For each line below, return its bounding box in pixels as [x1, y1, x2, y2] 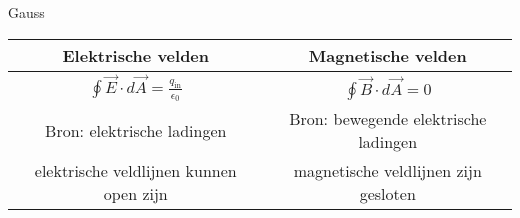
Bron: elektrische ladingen [45, 118, 227, 142]
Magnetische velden [308, 43, 467, 67]
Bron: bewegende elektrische [289, 107, 487, 131]
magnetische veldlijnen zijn [293, 159, 482, 183]
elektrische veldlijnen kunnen [34, 159, 237, 183]
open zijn [103, 182, 168, 206]
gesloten [359, 182, 416, 206]
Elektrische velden [62, 43, 210, 67]
